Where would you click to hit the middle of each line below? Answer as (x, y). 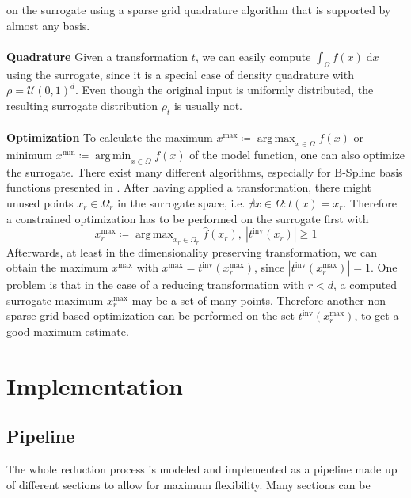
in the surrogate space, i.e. (181, 202)
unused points (40, 202)
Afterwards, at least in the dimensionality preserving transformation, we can (192, 251)
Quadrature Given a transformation (97, 56)
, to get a (377, 316)
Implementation (95, 385)
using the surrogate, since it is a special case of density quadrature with (180, 74)
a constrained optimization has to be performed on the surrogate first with (188, 218)
